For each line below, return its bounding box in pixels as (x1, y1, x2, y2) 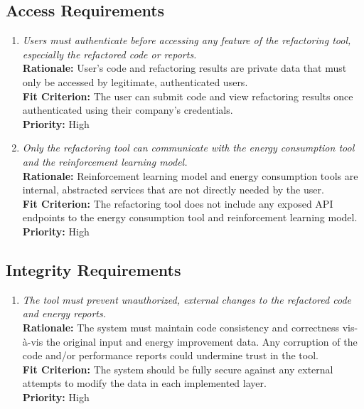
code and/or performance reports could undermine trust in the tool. (22, 348, 318, 363)
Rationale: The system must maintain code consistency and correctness (22, 319, 340, 334)
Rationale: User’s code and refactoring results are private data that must (22, 60, 347, 75)
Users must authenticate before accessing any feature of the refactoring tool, (22, 33, 351, 48)
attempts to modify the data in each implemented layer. (22, 376, 267, 391)
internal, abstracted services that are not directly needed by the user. (22, 182, 324, 197)
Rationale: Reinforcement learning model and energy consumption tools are (22, 168, 358, 183)
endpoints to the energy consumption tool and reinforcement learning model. (22, 210, 358, 225)
